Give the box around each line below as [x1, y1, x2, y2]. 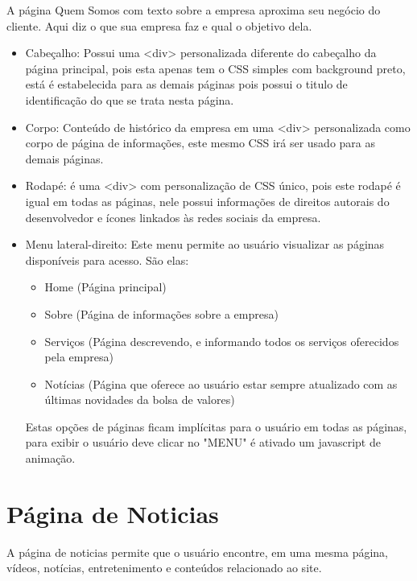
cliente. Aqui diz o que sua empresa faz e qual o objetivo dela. [6, 17, 312, 34]
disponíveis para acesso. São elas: [25, 251, 189, 268]
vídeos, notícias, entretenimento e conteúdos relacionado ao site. [6, 559, 322, 576]
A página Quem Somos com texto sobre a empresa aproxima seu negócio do [6, 2, 381, 18]
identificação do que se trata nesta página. [25, 91, 234, 108]
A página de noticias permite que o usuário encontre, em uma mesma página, [6, 543, 388, 560]
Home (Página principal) [44, 278, 167, 295]
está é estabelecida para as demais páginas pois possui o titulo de [25, 76, 348, 93]
